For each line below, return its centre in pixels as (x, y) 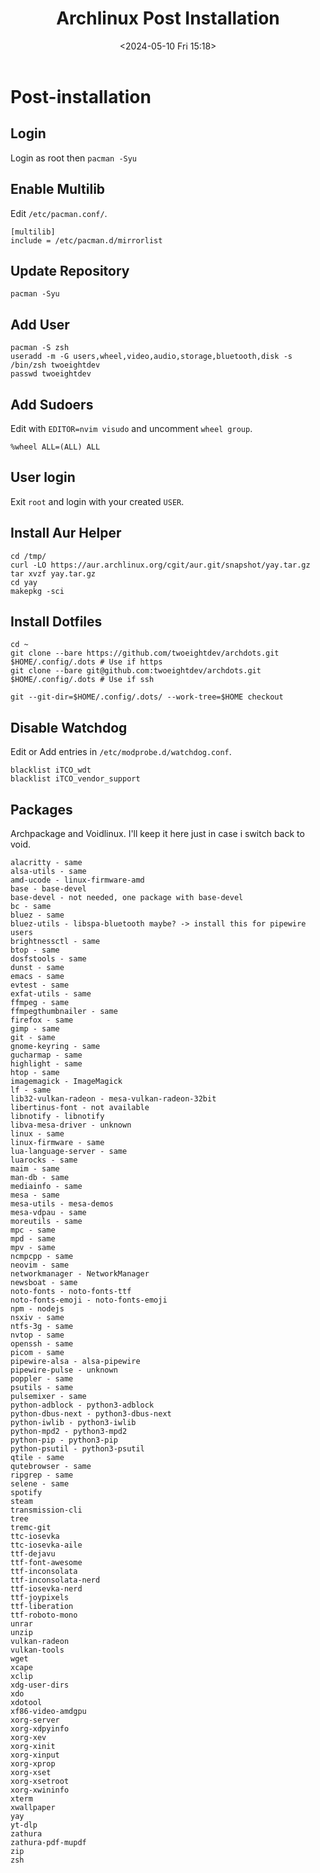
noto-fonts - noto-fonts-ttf (71, 1292)
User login (43, 477)
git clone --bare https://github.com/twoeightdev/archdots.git (145, 653)
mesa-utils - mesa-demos (62, 1204)
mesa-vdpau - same (48, 1213)
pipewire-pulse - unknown (64, 1370)
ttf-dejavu (33, 1554)
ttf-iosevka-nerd (46, 1589)
